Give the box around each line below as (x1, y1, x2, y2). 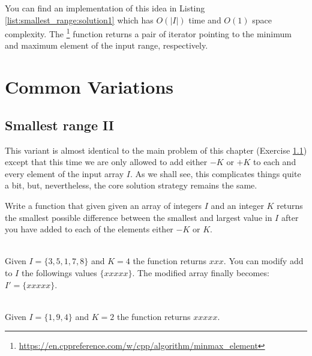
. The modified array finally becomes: (132, 266, 269, 279)
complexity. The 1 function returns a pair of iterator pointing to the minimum (5, 26, 292, 40)
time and (188, 13, 221, 26)
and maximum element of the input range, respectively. (5, 39, 208, 52)
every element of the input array (5, 167, 124, 180)
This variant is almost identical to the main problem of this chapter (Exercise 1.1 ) (5, 143, 307, 156)
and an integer (211, 199, 264, 211)
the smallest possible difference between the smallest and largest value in (5, 211, 272, 223)
